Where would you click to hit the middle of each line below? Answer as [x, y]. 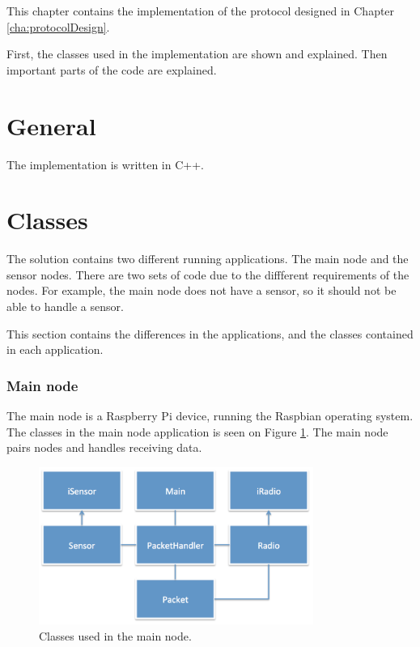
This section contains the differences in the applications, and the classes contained [210, 333]
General [51, 125]
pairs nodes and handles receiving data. [104, 447]
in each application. [55, 349]
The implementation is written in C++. [105, 164]
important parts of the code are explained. [112, 69]
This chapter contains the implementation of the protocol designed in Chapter [201, 11]
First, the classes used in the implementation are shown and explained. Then [197, 54]
